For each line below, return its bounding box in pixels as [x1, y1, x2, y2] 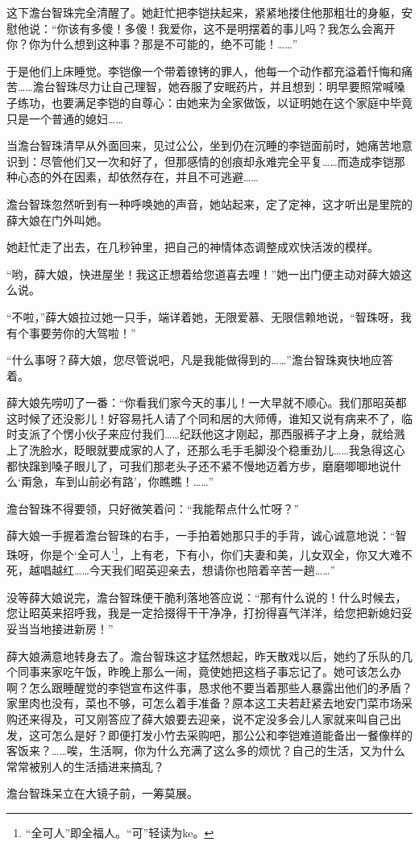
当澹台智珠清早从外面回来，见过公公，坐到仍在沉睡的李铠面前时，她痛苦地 [6, 137, 401, 154]
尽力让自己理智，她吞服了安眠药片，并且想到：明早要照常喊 [77, 78, 394, 95]
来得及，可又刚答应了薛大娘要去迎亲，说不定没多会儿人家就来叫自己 [28, 711, 390, 728]
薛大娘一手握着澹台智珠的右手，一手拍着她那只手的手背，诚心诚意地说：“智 [6, 527, 407, 544]
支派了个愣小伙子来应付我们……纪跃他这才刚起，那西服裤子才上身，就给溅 [17, 425, 405, 442]
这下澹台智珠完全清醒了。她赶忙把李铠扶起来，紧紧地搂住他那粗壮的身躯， [6, 4, 401, 20]
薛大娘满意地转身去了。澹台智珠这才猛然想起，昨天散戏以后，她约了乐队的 [6, 647, 401, 664]
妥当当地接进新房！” [6, 620, 114, 637]
